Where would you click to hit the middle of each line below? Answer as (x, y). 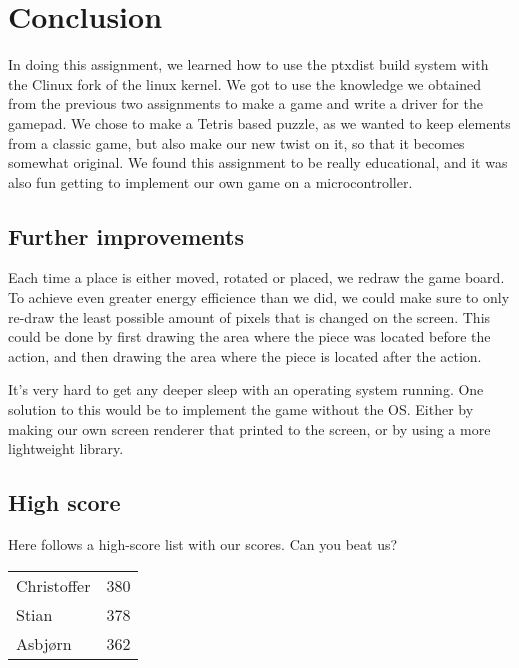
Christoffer (53, 585)
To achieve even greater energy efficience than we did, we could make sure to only (259, 297)
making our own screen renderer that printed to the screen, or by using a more (249, 428)
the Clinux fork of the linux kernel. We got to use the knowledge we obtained (245, 83)
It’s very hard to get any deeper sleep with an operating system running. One (246, 389)
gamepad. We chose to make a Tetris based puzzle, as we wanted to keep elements (259, 122)
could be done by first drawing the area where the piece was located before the (249, 336)
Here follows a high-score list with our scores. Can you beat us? (203, 544)
